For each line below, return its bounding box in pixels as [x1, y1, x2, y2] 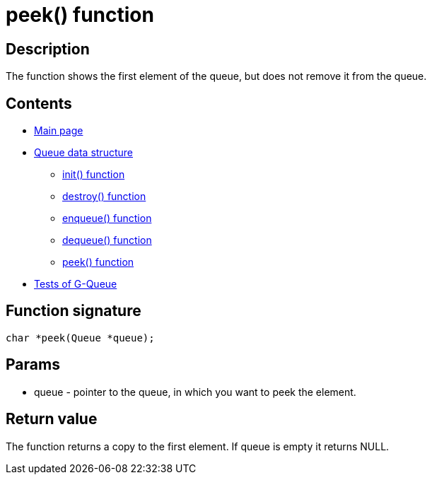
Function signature [6, 302, 141, 320]
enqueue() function [62, 212, 152, 225]
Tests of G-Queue [34, 278, 117, 291]
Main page [34, 124, 83, 137]
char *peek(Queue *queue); [6, 332, 155, 344]
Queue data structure [34, 146, 133, 159]
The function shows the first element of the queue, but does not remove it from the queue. [6, 70, 427, 83]
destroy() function [62, 190, 146, 203]
